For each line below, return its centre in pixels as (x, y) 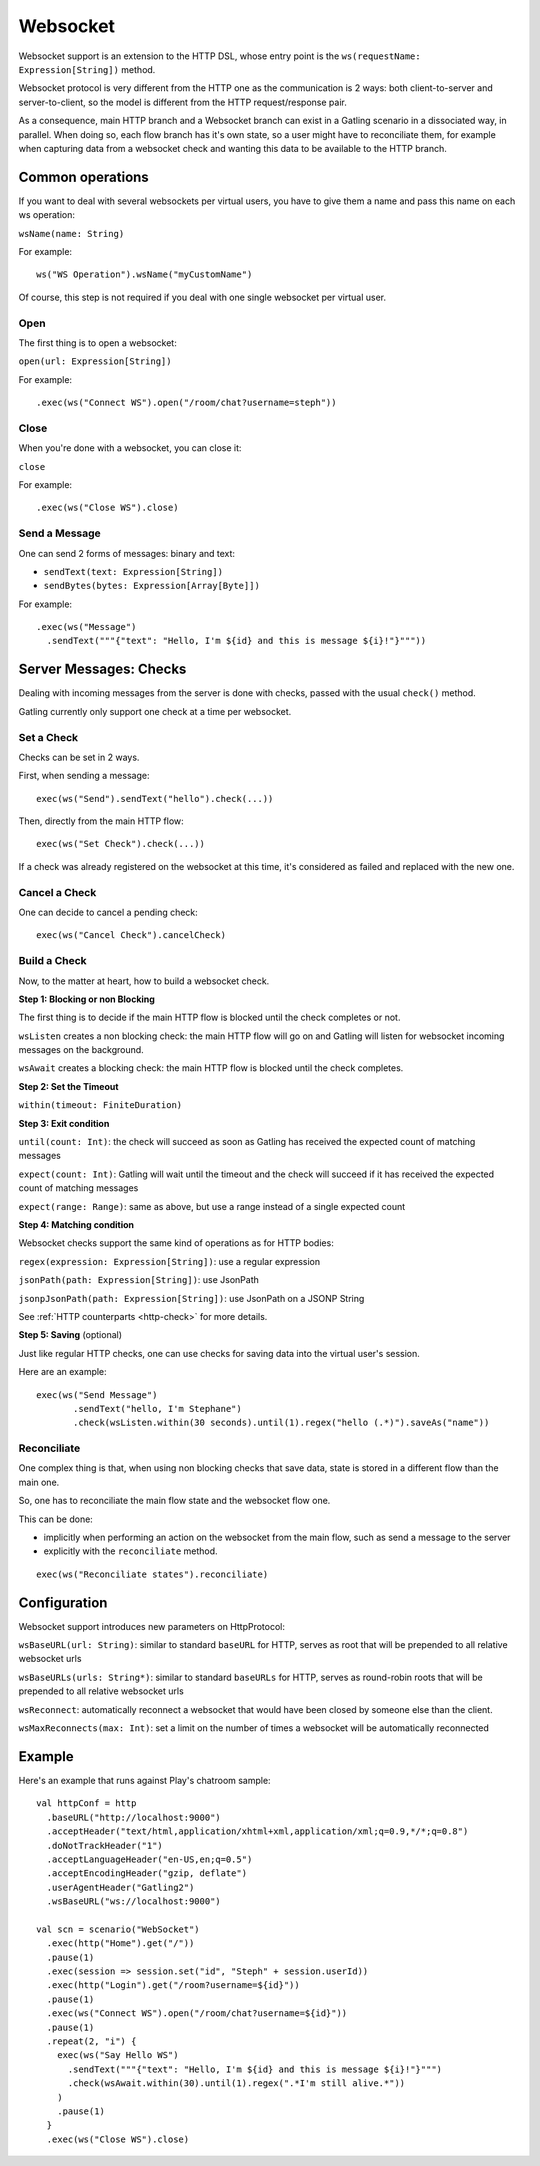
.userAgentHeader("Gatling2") (120, 1887)
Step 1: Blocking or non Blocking (86, 999)
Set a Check (48, 737)
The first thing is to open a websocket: (97, 342)
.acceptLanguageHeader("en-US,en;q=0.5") (149, 1859)
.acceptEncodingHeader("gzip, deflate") (147, 1873)
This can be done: (56, 1519)
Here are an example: (62, 1372)
